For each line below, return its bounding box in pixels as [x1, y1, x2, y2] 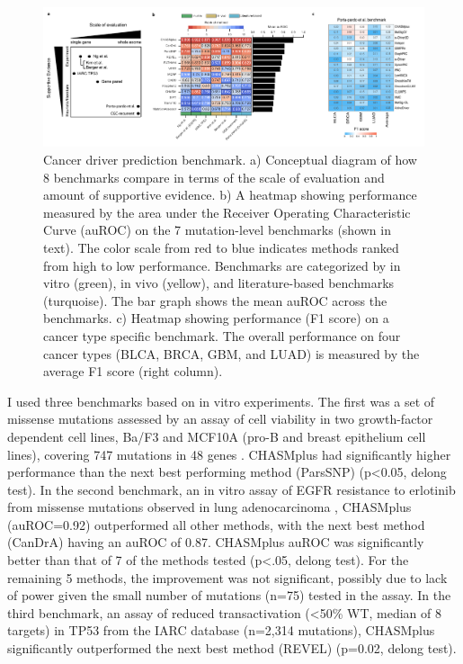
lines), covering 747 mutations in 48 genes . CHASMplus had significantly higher [7, 444, 451, 463]
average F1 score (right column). [43, 362, 223, 381]
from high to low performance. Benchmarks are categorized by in [43, 256, 401, 274]
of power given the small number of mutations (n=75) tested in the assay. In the [7, 586, 451, 605]
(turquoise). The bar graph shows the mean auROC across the [43, 291, 387, 310]
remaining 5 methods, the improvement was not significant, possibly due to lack [7, 568, 448, 587]
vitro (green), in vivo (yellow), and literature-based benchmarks [43, 274, 395, 292]
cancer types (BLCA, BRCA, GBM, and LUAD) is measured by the [43, 344, 420, 363]
